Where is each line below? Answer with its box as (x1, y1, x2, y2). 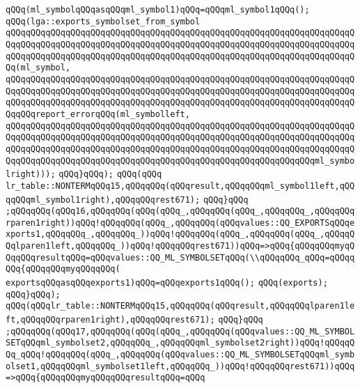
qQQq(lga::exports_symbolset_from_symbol (6, 16, 201, 26)
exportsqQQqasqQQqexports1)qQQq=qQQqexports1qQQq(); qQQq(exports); (6, 278, 328, 288)
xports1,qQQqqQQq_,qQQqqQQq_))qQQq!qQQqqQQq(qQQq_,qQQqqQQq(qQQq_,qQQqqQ (6, 229, 355, 240)
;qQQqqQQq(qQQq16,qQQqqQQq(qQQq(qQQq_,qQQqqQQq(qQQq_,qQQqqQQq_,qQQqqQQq (6, 206, 355, 217)
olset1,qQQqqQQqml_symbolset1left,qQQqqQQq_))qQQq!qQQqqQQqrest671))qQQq (6, 361, 355, 371)
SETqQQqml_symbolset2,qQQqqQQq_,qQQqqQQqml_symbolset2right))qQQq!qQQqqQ (6, 338, 355, 348)
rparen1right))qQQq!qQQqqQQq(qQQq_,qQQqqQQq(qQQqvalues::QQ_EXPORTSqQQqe (6, 217, 355, 228)
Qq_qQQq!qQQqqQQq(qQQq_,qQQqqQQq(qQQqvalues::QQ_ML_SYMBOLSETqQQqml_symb (6, 350, 355, 360)
